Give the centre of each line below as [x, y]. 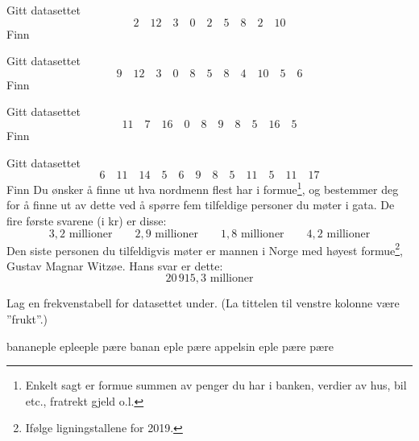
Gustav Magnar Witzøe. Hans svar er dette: [115, 265]
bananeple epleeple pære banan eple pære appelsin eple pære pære [170, 346]
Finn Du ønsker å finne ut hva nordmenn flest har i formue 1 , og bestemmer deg [203, 188]
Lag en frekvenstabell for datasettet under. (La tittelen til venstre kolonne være [203, 303]
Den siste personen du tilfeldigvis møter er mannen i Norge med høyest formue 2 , [205, 249]
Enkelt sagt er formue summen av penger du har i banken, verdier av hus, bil [216, 385]
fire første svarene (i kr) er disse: [87, 220]
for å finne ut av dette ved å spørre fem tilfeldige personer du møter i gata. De [201, 205]
